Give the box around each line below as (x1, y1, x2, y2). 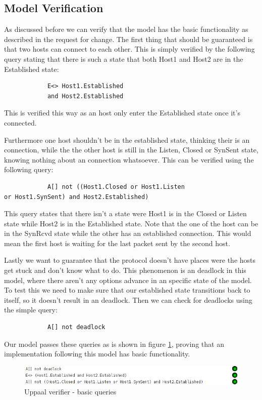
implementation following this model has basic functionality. (4, 348, 190, 359)
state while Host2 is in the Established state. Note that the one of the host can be (4, 218, 258, 228)
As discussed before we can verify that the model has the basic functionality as (4, 24, 248, 34)
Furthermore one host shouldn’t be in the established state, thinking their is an (4, 134, 250, 145)
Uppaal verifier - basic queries (24, 386, 117, 397)
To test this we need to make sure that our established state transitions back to (4, 285, 250, 295)
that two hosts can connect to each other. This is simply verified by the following (4, 44, 255, 54)
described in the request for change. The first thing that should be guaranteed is (4, 33, 253, 44)
